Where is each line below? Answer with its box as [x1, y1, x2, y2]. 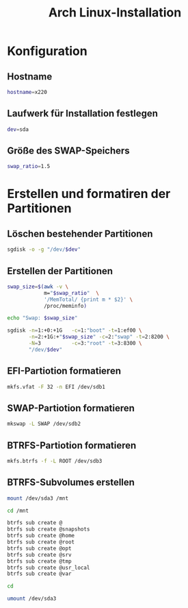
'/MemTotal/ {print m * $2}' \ [43, 296, 133, 303]
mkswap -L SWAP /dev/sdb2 [7, 420, 81, 428]
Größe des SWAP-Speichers [7, 145, 130, 156]
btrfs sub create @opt [7, 545, 72, 552]
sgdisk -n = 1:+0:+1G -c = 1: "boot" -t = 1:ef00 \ [7, 327, 142, 334]
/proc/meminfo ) [43, 302, 88, 309]
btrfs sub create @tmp [7, 557, 72, 565]
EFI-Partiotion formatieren [7, 365, 122, 377]
